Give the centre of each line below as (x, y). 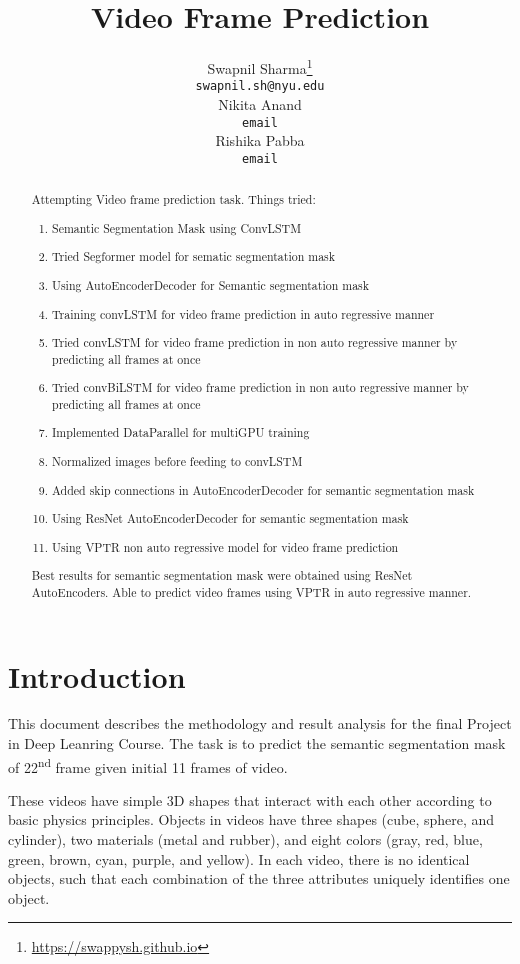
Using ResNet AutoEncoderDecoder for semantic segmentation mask (230, 518)
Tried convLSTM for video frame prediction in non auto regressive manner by (255, 342)
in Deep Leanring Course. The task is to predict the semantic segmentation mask (257, 743)
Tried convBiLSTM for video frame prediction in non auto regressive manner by (260, 387)
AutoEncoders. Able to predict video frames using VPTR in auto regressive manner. (251, 591)
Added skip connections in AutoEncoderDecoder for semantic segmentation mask (263, 489)
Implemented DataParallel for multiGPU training (181, 432)
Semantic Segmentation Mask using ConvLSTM (177, 227)
